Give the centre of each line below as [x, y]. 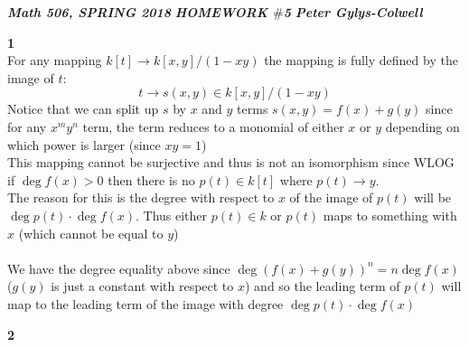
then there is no [151, 179]
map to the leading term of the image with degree [145, 303]
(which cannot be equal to [91, 233]
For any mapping [55, 60]
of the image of [331, 197]
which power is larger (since [84, 144]
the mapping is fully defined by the [361, 60]
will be [433, 197]
